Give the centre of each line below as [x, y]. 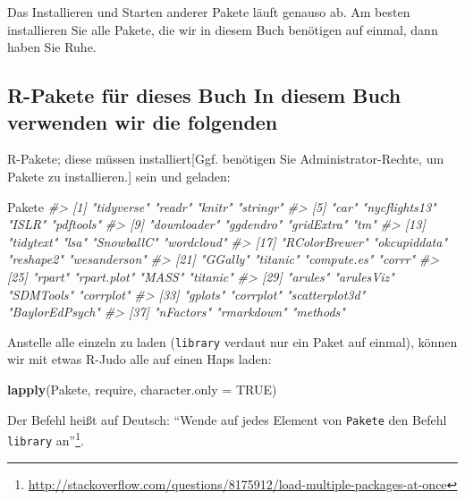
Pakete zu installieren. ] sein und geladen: [119, 176]
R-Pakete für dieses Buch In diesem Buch [204, 95]
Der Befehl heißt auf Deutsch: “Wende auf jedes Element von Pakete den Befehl [227, 419]
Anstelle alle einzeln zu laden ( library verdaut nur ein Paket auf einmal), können [232, 341]
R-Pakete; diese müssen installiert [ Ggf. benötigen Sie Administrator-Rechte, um [226, 159]
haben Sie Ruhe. [52, 47]
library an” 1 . [46, 439]
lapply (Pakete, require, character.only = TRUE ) [142, 389]
